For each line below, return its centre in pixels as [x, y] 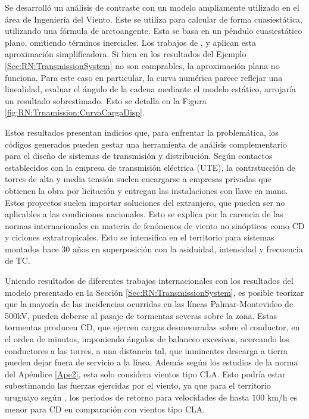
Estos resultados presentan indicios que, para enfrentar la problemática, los [142, 132]
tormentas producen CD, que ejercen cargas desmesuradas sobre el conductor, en [152, 327]
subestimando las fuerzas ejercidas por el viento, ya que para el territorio [138, 385]
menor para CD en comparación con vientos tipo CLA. [105, 409]
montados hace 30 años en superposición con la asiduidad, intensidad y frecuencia [154, 248]
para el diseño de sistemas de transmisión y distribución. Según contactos [139, 156]
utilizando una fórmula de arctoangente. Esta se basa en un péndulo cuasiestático [154, 31]
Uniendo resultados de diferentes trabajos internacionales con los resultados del [149, 281]
